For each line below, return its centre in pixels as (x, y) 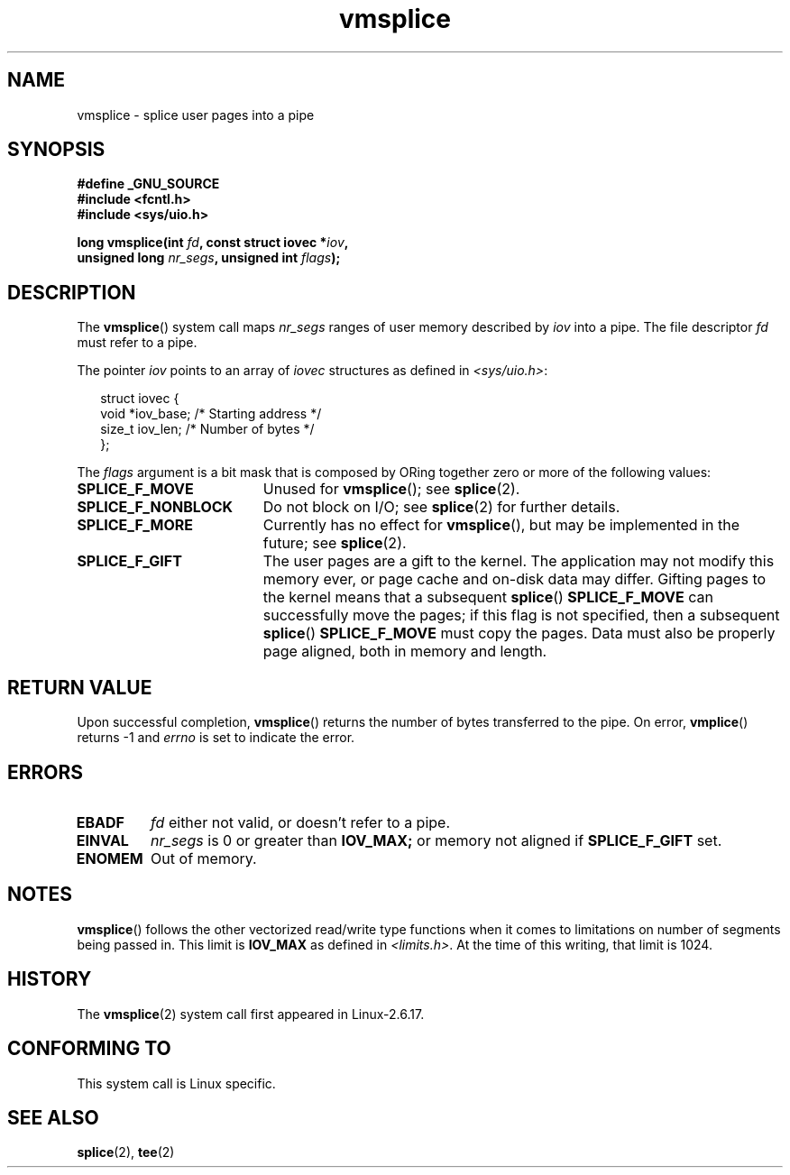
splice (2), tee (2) (126, 1152)
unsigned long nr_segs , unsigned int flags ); (209, 258)
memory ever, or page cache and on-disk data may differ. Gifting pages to (514, 579)
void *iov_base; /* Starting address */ (211, 414)
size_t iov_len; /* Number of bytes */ (207, 429)
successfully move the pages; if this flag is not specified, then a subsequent (521, 615)
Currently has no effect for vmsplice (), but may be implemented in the (501, 525)
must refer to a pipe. (137, 343)
